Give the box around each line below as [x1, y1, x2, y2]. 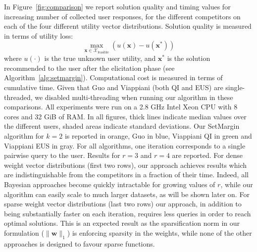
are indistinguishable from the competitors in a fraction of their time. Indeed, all [4, 169, 249, 180]
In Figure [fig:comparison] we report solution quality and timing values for [4, 1, 231, 11]
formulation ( [4, 227, 44, 238]
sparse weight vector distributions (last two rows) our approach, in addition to [4, 199, 242, 209]
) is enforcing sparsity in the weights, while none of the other [67, 227, 252, 238]
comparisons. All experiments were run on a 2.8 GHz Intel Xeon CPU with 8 [4, 101, 238, 112]
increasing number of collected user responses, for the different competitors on [4, 11, 241, 21]
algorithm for [4, 130, 44, 141]
